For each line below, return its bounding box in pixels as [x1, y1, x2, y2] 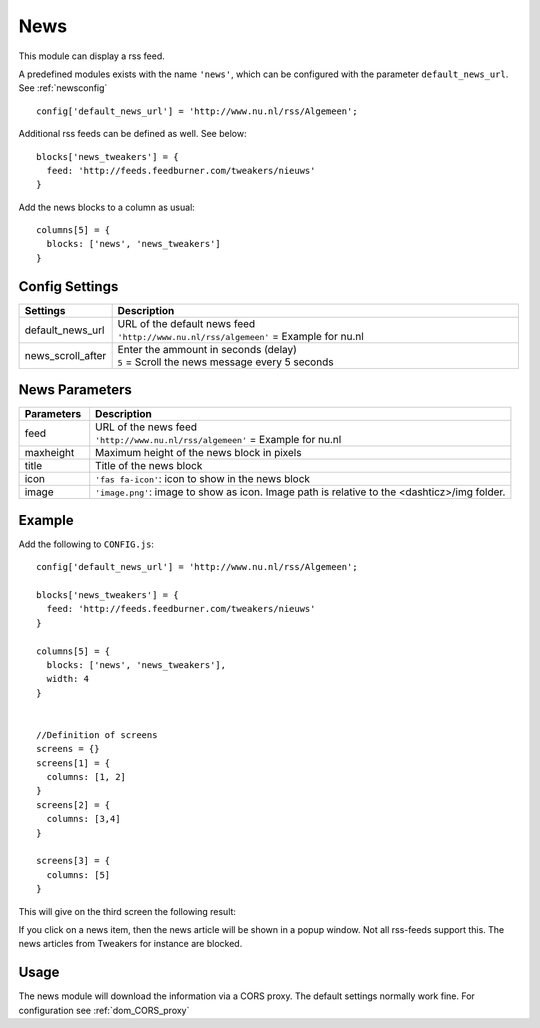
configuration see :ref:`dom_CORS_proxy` [18, 1004, 190, 1016]
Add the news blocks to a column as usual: [18, 201, 195, 213]
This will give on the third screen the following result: [18, 905, 237, 917]
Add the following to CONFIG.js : [18, 538, 155, 550]
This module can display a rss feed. [18, 50, 165, 62]
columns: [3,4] [46, 813, 121, 825]
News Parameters [18, 381, 132, 399]
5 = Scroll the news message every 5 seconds [117, 355, 334, 369]
